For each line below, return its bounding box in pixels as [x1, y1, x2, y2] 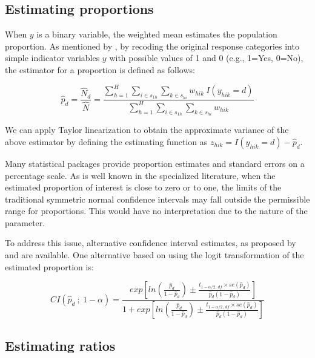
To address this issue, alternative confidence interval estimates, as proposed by [5, 236, 296, 249]
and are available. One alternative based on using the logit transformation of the [5, 249, 304, 261]
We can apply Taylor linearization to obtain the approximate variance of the [5, 123, 289, 136]
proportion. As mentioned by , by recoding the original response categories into [5, 39, 299, 52]
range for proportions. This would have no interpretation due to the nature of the [5, 204, 308, 217]
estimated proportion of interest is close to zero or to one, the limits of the [5, 181, 282, 194]
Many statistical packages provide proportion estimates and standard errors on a [5, 157, 305, 169]
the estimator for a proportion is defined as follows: [5, 63, 195, 76]
